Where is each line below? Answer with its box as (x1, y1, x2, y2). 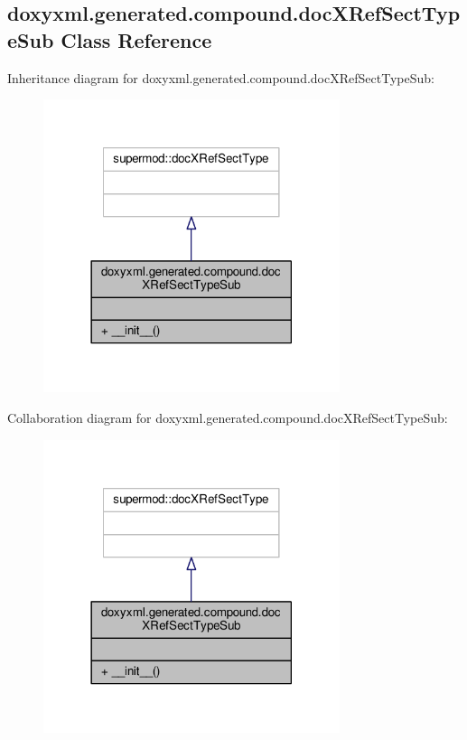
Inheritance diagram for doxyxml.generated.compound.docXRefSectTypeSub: (7, 68, 434, 87)
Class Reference (61, 25, 212, 53)
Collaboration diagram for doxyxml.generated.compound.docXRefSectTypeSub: (7, 407, 448, 426)
